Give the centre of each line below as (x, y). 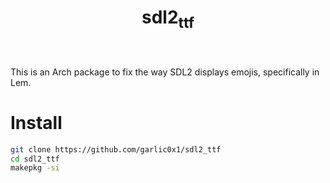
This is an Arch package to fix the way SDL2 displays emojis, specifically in (165, 72)
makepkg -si (35, 168)
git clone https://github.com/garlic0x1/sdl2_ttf (116, 149)
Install (36, 122)
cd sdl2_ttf (35, 159)
